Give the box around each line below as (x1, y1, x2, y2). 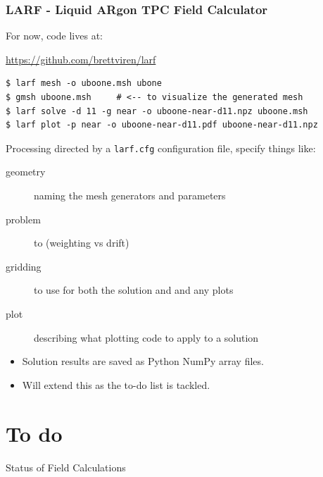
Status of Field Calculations (6, 459, 126, 474)
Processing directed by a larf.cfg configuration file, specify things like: (6, 140, 316, 155)
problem (6, 211, 41, 226)
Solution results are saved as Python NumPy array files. (22, 354, 264, 368)
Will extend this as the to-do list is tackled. (22, 377, 210, 392)
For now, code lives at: (6, 28, 103, 43)
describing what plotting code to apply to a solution (34, 330, 259, 345)
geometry (6, 164, 46, 179)
